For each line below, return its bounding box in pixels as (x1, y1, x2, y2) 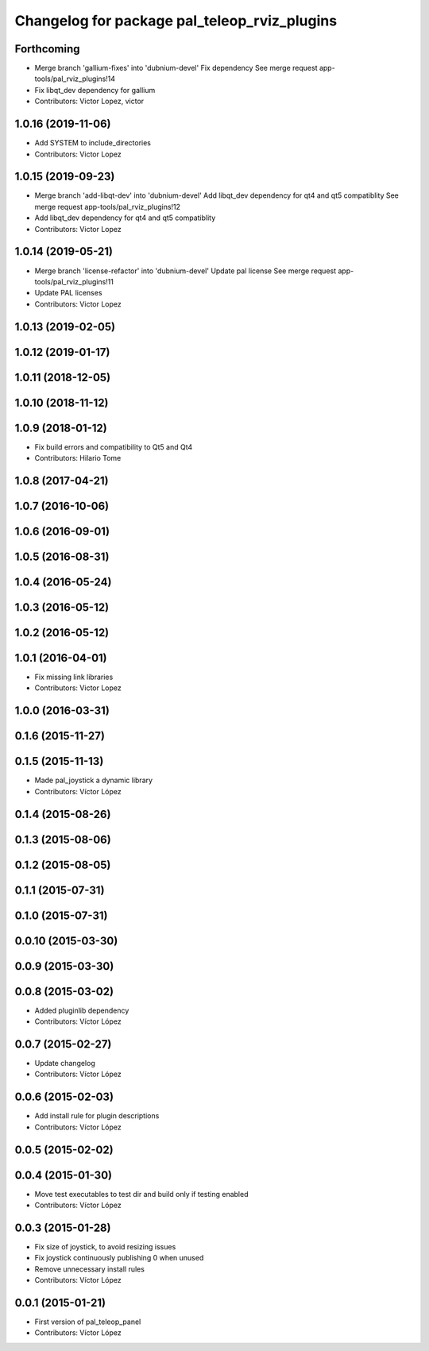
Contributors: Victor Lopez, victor (34, 96, 145, 106)
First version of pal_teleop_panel (34, 1317, 141, 1326)
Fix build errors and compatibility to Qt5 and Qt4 (34, 442, 193, 452)
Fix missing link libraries (34, 672, 114, 682)
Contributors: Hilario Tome (34, 454, 122, 463)
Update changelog (34, 1059, 95, 1068)
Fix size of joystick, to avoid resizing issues (34, 1242, 176, 1251)
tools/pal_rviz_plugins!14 (34, 74, 115, 83)
